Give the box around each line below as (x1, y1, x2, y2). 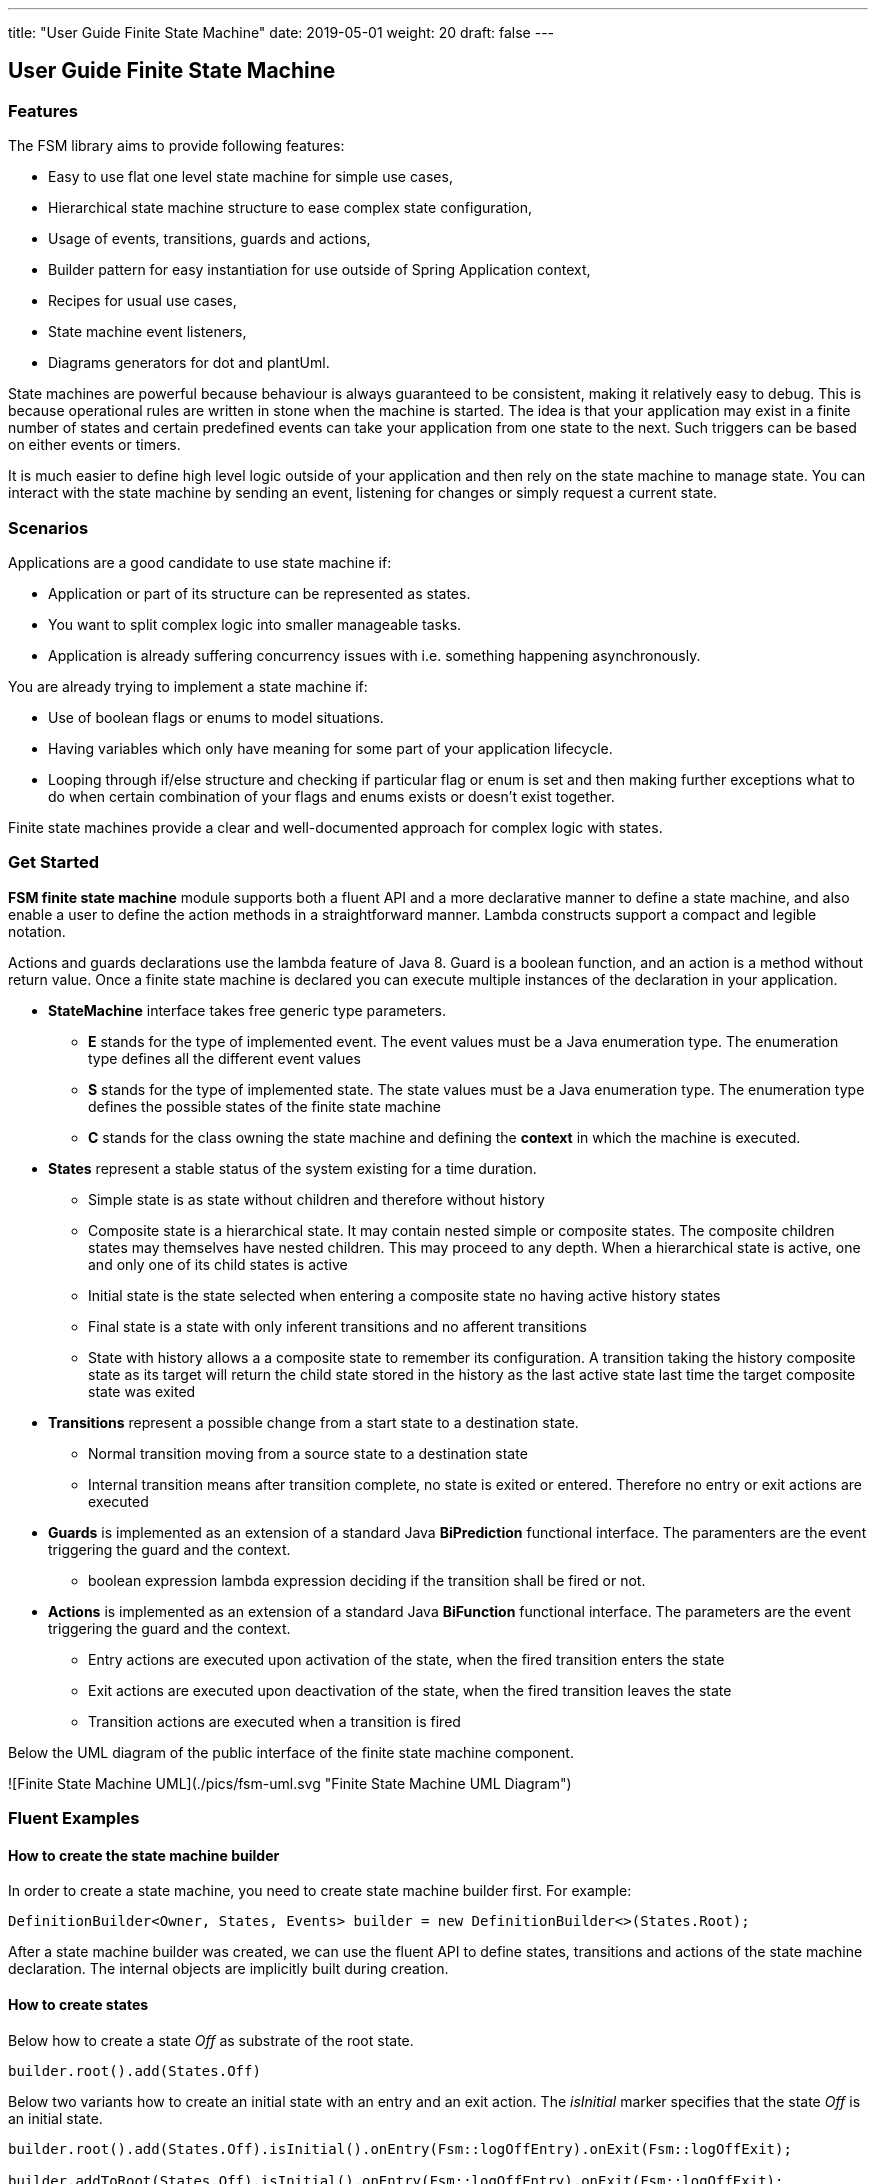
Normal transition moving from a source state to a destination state (88, 1444, 528, 1462)
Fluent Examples (8, 1808, 140, 1829)
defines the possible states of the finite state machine (88, 1097, 441, 1115)
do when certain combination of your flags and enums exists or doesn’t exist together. (48, 787, 615, 805)
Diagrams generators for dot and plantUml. (48, 354, 330, 372)
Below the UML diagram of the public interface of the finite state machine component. (8, 1743, 574, 1761)
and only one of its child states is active (88, 1255, 348, 1273)
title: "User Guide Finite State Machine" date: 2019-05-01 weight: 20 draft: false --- (8, 24, 555, 41)
